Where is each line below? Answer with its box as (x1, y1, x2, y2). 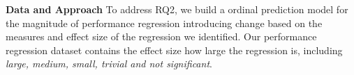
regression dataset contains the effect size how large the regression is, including (6, 42, 343, 57)
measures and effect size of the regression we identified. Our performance (6, 29, 317, 44)
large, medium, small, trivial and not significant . (6, 56, 212, 71)
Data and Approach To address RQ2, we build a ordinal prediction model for (6, 2, 348, 16)
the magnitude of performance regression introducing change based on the (6, 15, 323, 30)
